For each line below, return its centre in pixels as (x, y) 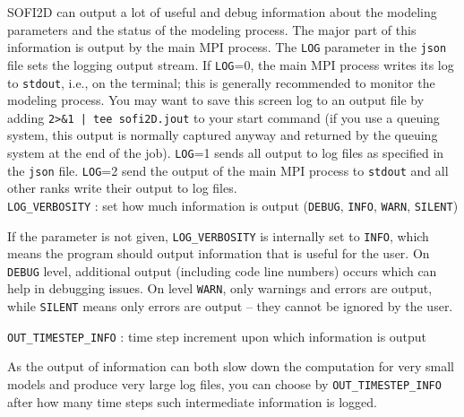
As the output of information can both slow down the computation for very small (231, 366)
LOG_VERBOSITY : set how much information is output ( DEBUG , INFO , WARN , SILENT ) (233, 205)
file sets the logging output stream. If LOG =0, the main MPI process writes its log (231, 64)
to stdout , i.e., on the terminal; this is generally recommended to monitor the (221, 82)
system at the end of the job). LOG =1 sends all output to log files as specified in (226, 152)
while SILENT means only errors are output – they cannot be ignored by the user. (230, 306)
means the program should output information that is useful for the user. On (219, 253)
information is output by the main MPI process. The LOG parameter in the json (227, 47)
